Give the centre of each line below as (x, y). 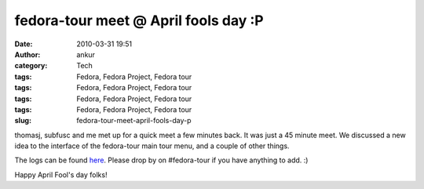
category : (31, 66)
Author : (27, 54)
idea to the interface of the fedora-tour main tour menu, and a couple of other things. (152, 146)
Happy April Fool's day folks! (61, 174)
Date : (24, 44)
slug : (23, 121)
